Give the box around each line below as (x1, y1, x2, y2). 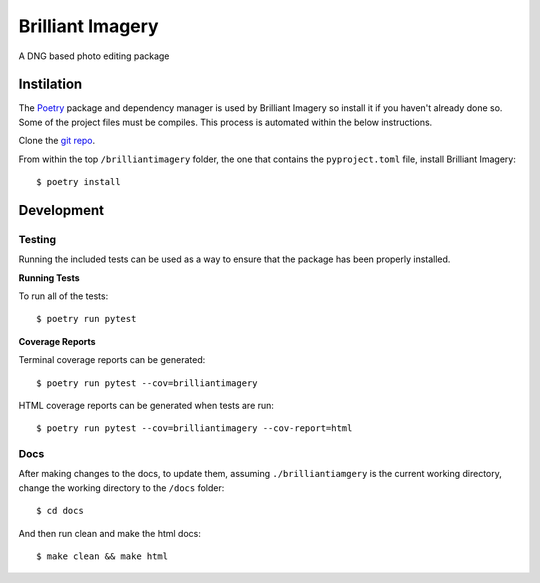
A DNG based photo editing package (18, 50, 170, 62)
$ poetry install (36, 176, 121, 188)
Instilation (18, 76, 83, 93)
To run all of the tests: (18, 290, 109, 302)
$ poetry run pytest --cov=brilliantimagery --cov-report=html (36, 423, 353, 434)
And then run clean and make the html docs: (18, 527, 202, 539)
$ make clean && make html (36, 551, 169, 562)
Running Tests (18, 271, 80, 284)
